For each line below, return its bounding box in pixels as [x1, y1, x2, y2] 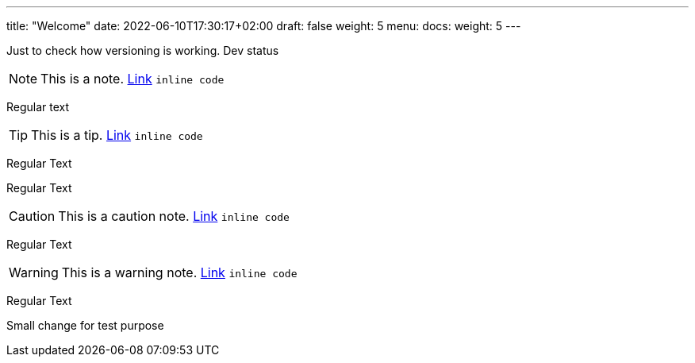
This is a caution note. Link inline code [58, 208, 290, 224]
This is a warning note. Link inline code [61, 265, 298, 280]
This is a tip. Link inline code [31, 127, 203, 143]
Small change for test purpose [6, 319, 164, 332]
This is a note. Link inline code [40, 71, 225, 87]
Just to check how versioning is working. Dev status [6, 44, 279, 57]
